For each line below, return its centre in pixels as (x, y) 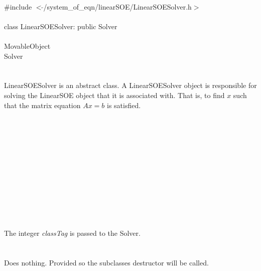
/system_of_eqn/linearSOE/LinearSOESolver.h (117, 6)
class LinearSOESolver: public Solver (61, 26)
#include (18, 6)
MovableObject (27, 46)
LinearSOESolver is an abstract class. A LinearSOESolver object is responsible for (130, 85)
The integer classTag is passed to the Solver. (72, 233)
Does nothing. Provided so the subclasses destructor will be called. (106, 263)
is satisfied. (124, 105)
